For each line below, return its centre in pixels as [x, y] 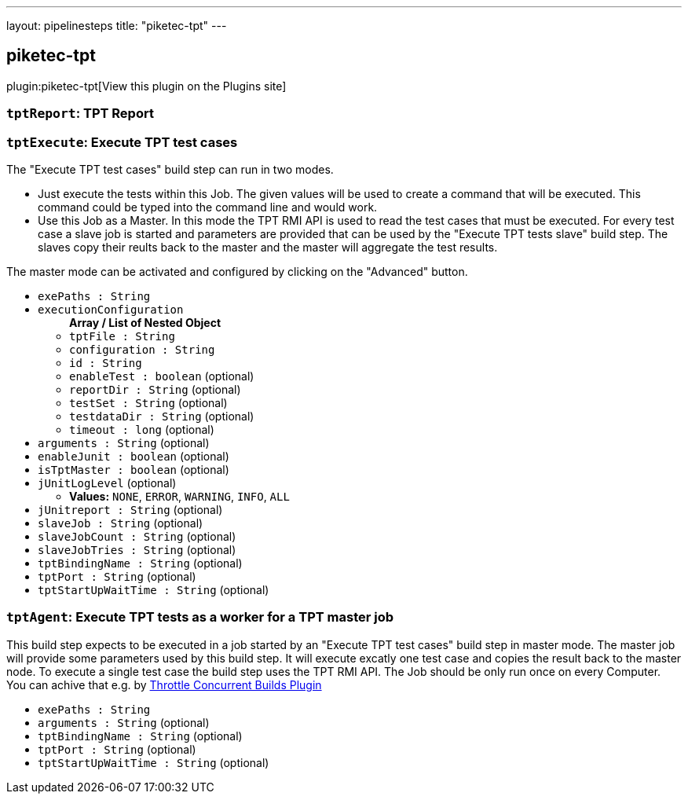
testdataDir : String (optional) [162, 416]
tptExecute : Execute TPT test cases [122, 142]
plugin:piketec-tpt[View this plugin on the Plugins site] [146, 86]
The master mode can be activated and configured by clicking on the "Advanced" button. [237, 271]
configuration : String [142, 349]
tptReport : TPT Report [80, 114]
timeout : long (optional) [142, 429]
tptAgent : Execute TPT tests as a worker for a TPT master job [200, 617]
